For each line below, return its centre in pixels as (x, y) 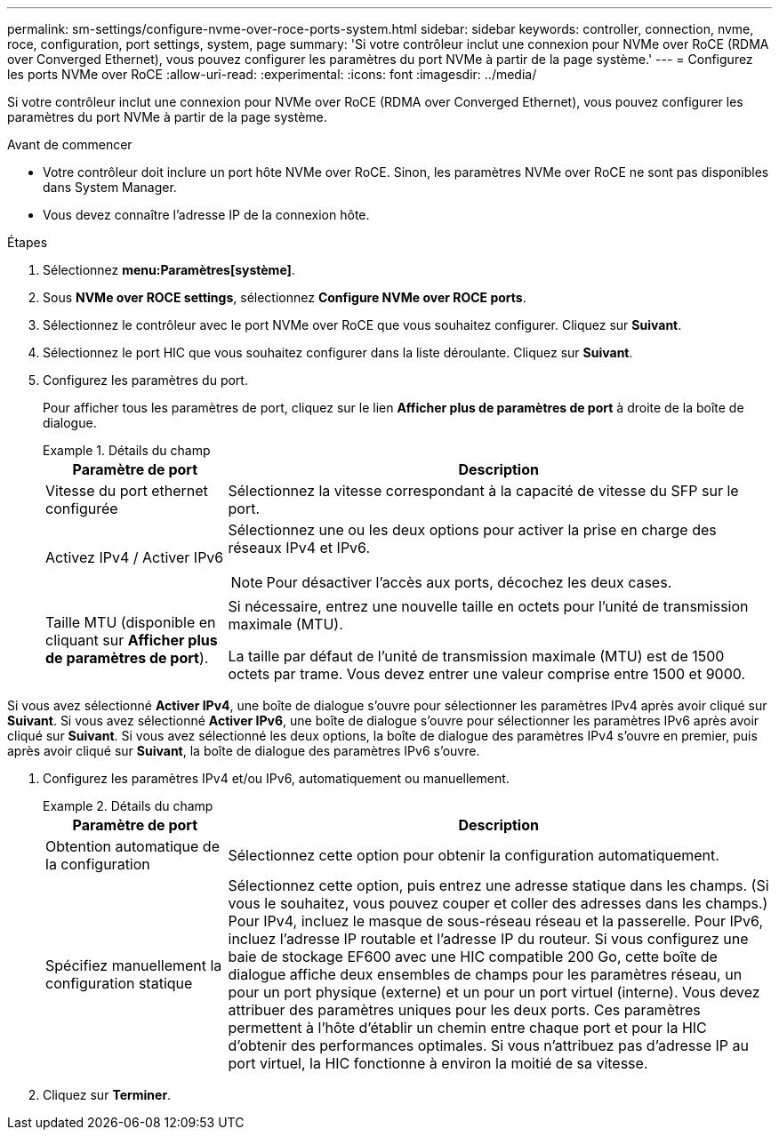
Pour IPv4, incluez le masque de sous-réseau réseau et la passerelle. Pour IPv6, (496, 921)
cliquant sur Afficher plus (132, 640)
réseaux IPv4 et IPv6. (299, 548)
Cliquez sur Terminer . (107, 1095)
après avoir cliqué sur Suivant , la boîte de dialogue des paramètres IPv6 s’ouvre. (244, 751)
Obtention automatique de (133, 846)
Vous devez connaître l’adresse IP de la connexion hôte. (206, 215)
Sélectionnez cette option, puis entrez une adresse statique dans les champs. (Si (498, 885)
